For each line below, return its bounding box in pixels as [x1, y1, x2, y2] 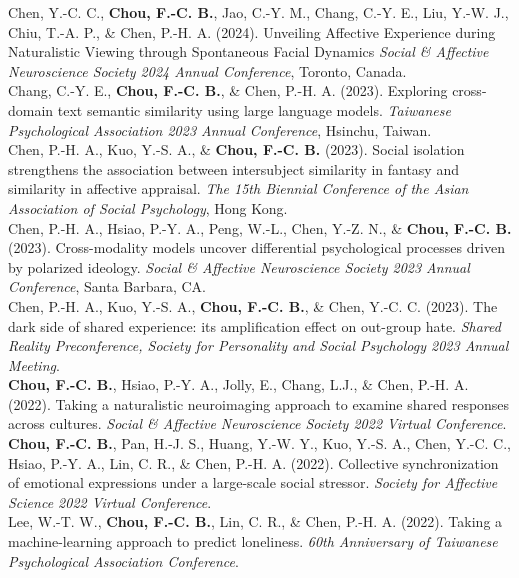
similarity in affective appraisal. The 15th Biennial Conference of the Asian [8, 178, 469, 199]
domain [8, 99, 54, 120]
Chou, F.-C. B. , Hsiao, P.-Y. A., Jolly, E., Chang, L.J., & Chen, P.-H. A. [8, 374, 469, 395]
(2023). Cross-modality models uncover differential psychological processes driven [8, 237, 505, 258]
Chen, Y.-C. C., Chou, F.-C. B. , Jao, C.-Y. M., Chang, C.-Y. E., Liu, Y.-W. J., [8, 2, 509, 22]
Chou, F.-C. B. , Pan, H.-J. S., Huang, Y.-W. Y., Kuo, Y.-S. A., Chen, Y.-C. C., [8, 433, 512, 454]
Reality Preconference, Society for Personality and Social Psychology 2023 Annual [8, 335, 509, 356]
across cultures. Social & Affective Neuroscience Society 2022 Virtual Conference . [8, 413, 507, 434]
